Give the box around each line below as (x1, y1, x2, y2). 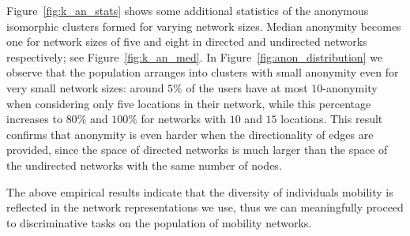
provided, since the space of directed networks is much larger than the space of (6, 141, 388, 158)
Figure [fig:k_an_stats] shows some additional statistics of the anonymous (6, 2, 369, 18)
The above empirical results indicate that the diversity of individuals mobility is (6, 183, 393, 200)
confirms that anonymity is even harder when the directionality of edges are (6, 125, 374, 142)
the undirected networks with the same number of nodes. (6, 156, 282, 173)
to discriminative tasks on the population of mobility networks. (6, 214, 312, 230)
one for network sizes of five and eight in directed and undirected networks (6, 33, 367, 50)
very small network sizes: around (6, 79, 164, 96)
